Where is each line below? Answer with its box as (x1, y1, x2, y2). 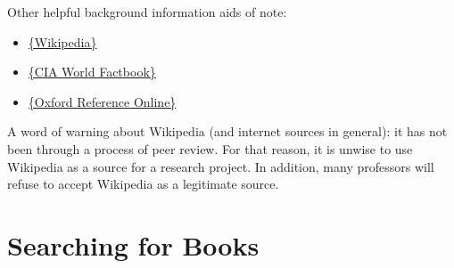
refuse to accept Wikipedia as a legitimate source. (7, 175, 279, 193)
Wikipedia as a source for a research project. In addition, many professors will (7, 157, 434, 175)
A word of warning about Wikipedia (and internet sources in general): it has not (7, 122, 448, 141)
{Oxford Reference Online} (28, 92, 177, 110)
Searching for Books (7, 226, 260, 263)
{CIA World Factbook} (28, 62, 156, 81)
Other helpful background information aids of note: (7, 3, 287, 20)
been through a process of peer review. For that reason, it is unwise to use (7, 139, 413, 158)
